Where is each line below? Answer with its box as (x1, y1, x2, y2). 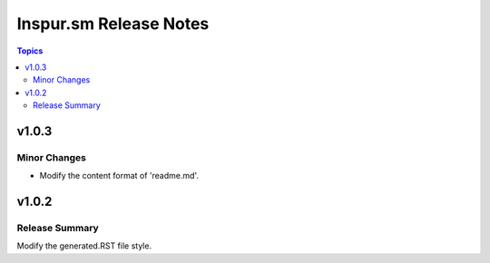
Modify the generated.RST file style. (16, 240, 152, 251)
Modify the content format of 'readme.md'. (39, 170, 200, 181)
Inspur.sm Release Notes (16, 14, 210, 34)
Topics (16, 45, 44, 56)
